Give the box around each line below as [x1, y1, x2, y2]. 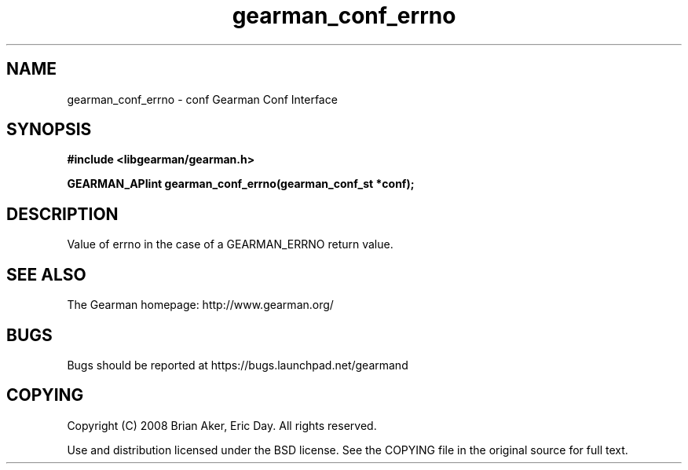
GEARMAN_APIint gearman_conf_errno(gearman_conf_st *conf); [67, 177, 415, 191]
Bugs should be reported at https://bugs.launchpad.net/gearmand [67, 358, 408, 372]
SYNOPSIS [6, 119, 92, 140]
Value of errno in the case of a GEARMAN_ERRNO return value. [67, 237, 393, 252]
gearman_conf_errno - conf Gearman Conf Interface [67, 92, 338, 106]
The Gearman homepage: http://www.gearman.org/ [67, 298, 334, 312]
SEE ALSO [6, 264, 86, 285]
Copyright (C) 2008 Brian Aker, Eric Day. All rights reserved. [67, 418, 377, 432]
